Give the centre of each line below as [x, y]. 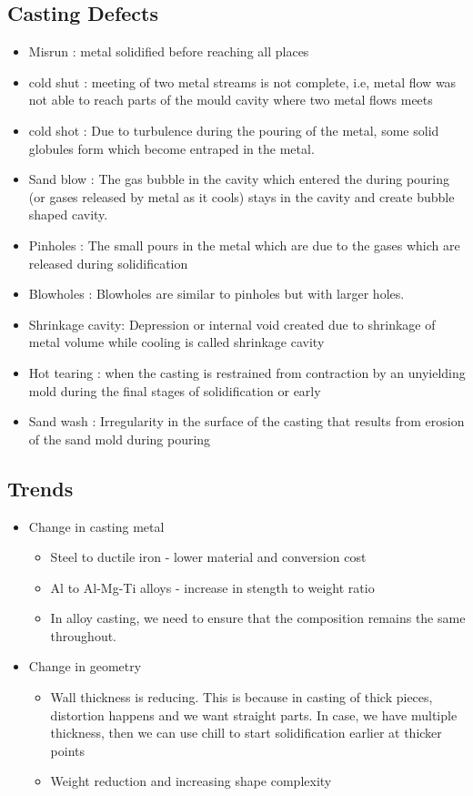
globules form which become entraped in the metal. [171, 148]
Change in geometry [85, 666]
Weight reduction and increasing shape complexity [191, 781]
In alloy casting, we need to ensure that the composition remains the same [258, 618]
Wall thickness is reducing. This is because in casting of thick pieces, [242, 697]
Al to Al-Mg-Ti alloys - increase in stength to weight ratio [212, 587]
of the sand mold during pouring [120, 439]
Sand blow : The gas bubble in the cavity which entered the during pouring [239, 179]
